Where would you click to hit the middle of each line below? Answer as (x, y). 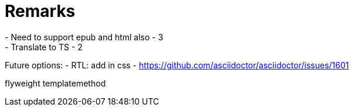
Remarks (40, 11)
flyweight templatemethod (55, 83)
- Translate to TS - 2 (44, 47)
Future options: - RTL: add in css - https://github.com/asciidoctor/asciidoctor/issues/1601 (177, 65)
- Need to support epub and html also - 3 (84, 37)
